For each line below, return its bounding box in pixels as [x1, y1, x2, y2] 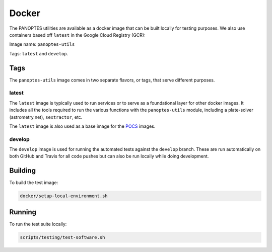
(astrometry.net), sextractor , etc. [9, 114, 83, 120]
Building [9, 166, 36, 175]
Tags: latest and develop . [9, 50, 69, 56]
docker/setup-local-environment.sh [20, 193, 108, 199]
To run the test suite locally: [9, 221, 67, 227]
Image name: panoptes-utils [9, 41, 75, 47]
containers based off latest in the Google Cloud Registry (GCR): [9, 32, 146, 38]
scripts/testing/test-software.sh [20, 234, 105, 240]
